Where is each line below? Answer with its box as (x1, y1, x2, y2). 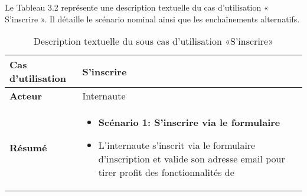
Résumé (9, 140, 47, 154)
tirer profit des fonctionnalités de (98, 165, 234, 180)
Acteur (9, 89, 42, 103)
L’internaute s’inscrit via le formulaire (98, 138, 256, 152)
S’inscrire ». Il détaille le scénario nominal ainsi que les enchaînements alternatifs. (5, 12, 300, 25)
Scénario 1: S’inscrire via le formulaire (98, 115, 280, 129)
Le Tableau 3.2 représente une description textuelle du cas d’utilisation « (5, 1, 269, 13)
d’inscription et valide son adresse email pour (98, 152, 285, 166)
